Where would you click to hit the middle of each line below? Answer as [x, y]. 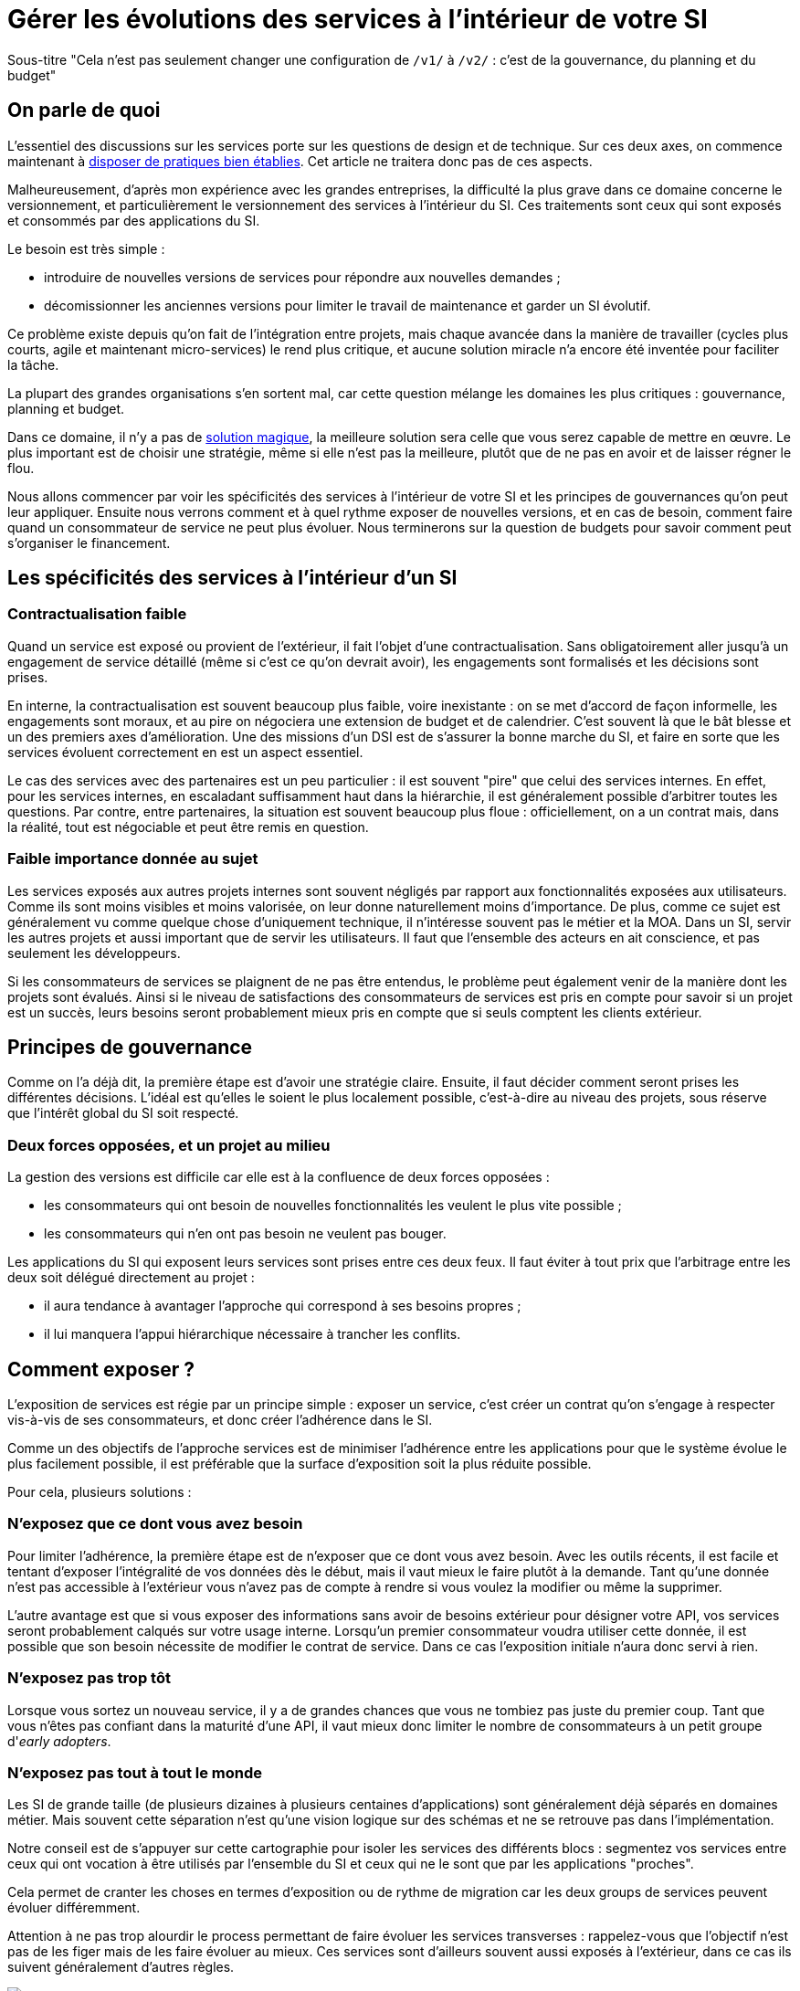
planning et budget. [66, 408]
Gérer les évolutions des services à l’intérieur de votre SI [358, 19]
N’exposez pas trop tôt [89, 1678]
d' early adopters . [59, 1741]
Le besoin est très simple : [86, 248]
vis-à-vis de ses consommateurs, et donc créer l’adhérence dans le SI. [220, 1420]
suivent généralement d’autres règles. [121, 1967]
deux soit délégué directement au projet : [131, 1278]
